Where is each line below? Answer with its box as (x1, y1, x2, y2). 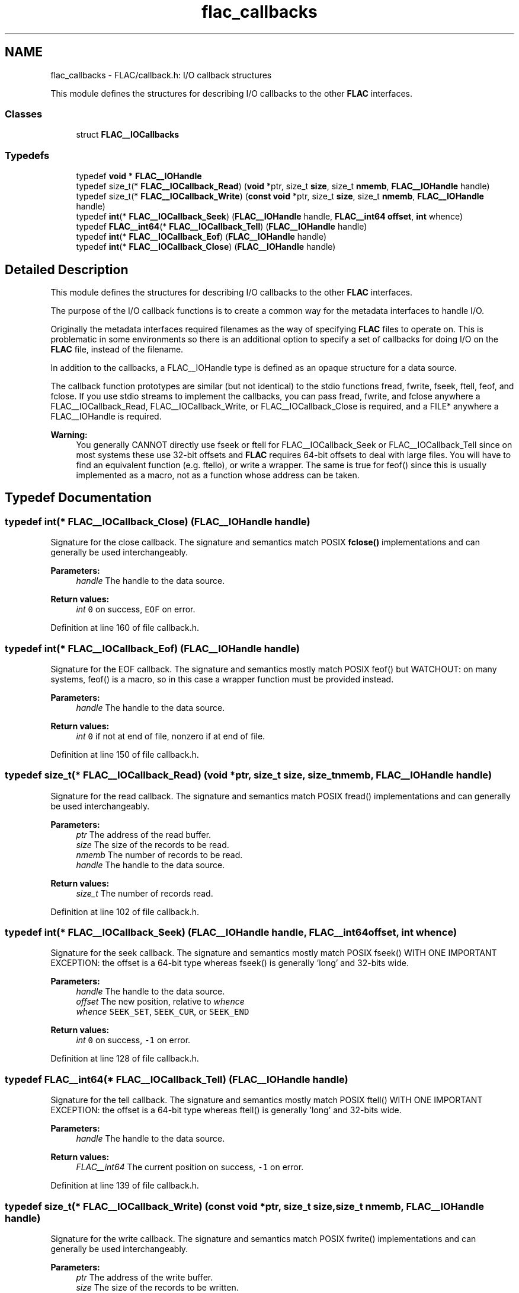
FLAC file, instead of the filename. (50, 344, 184, 354)
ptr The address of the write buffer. (76, 1272, 213, 1282)
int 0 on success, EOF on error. (76, 604, 196, 615)
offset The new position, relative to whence (76, 996, 245, 1007)
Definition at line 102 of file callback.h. (50, 906, 199, 917)
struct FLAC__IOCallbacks (76, 129, 180, 140)
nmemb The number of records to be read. (76, 849, 243, 860)
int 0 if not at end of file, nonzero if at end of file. (76, 730, 265, 741)
